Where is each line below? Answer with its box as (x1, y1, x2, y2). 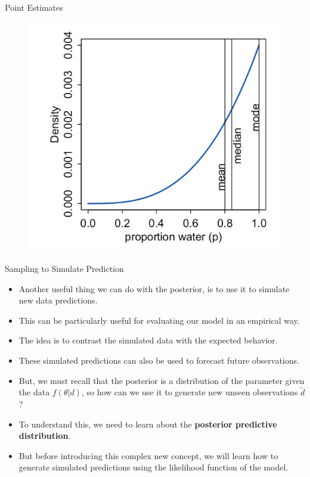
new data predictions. (18, 294, 98, 306)
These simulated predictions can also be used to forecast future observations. (18, 354, 299, 366)
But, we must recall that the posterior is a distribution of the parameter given (18, 374, 305, 386)
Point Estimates (5, 1, 63, 13)
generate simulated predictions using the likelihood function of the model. (18, 461, 289, 473)
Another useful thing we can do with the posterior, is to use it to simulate (18, 282, 290, 295)
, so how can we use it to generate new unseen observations (81, 386, 298, 398)
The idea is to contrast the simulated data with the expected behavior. (18, 334, 278, 346)
